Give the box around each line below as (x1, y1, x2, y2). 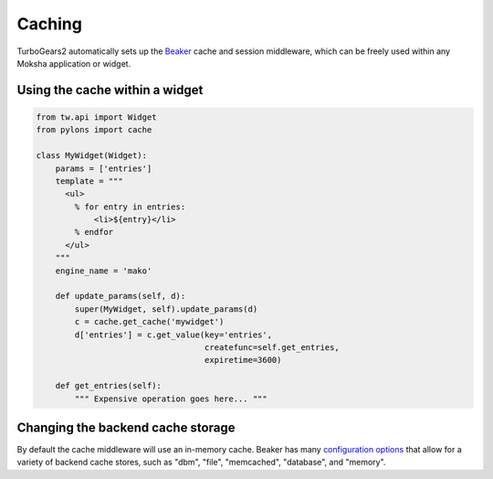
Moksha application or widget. (16, 58, 131, 69)
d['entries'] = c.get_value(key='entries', (74, 329, 273, 340)
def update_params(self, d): (55, 291, 186, 302)
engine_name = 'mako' (55, 265, 152, 276)
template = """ (55, 176, 123, 186)
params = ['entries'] (55, 163, 152, 174)
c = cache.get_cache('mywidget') (74, 316, 225, 327)
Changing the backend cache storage (16, 420, 236, 435)
